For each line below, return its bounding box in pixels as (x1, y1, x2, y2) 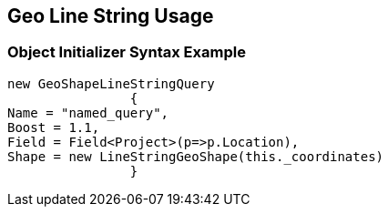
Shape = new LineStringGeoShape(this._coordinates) (7, 148, 384, 164)
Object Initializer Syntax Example (7, 43, 246, 62)
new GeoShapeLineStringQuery (7, 76, 215, 91)
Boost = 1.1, (7, 119, 100, 135)
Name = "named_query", (7, 105, 169, 120)
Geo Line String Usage (7, 5, 214, 27)
